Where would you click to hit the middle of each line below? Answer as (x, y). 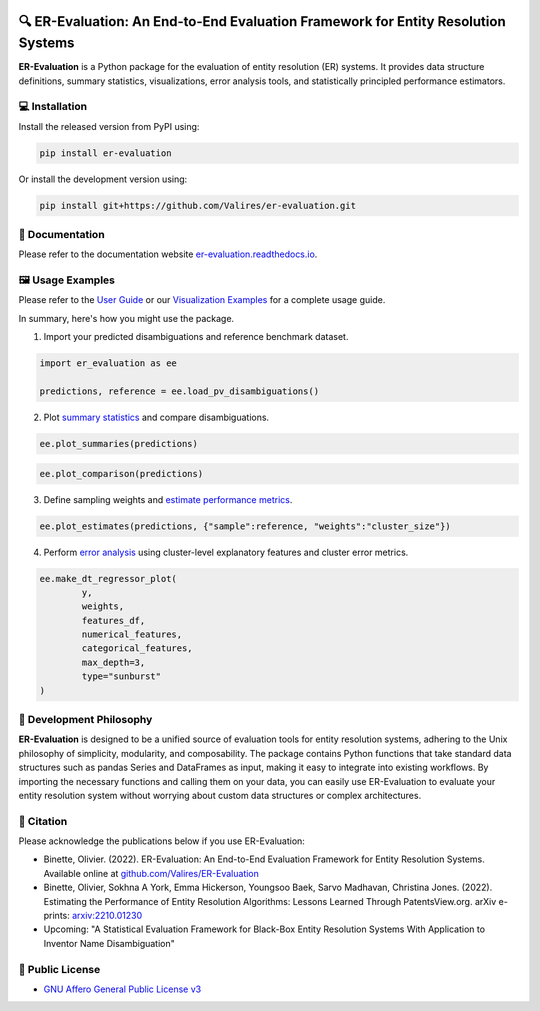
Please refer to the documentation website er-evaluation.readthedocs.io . (168, 254)
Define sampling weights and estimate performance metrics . (168, 499)
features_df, (113, 620)
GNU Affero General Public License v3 (122, 989)
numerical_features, (132, 634)
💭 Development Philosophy (85, 719)
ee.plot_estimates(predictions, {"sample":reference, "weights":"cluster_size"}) (245, 526)
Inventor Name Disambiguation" (109, 943)
